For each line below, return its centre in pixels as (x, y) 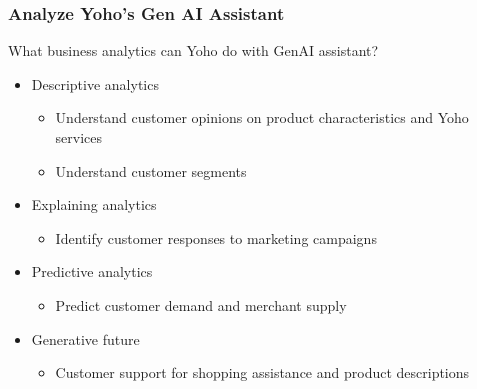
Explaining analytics (94, 204)
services (79, 137)
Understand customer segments (151, 170)
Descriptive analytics (95, 83)
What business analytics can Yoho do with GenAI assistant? (193, 50)
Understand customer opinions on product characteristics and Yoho (262, 117)
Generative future (85, 338)
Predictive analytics (92, 271)
